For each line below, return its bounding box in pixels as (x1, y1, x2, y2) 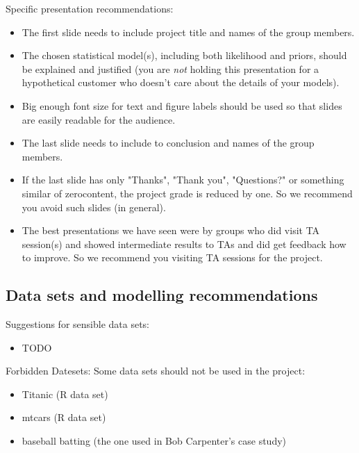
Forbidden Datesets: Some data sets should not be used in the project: (6, 363, 306, 378)
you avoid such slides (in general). (22, 199, 166, 214)
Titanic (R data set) (22, 386, 108, 401)
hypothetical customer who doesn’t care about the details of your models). (22, 75, 340, 90)
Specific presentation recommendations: (6, 1, 174, 15)
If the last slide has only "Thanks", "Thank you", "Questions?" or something (22, 172, 344, 187)
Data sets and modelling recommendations (6, 284, 318, 306)
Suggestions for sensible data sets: (6, 317, 149, 331)
